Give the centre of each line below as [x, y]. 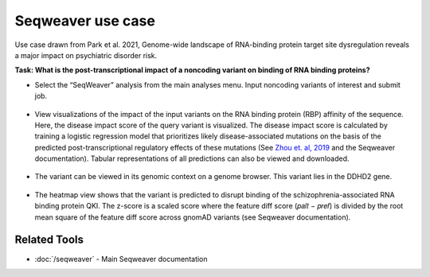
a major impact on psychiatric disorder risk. [86, 55]
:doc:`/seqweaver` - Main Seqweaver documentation [121, 259]
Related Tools [49, 240]
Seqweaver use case [85, 21]
